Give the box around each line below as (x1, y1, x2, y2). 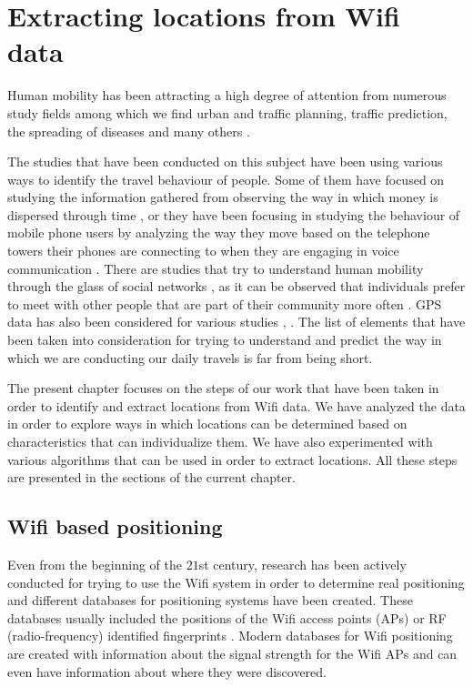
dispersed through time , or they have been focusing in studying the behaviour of (7, 205, 460, 224)
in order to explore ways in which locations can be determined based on (7, 414, 408, 433)
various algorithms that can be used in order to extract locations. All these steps (7, 450, 458, 469)
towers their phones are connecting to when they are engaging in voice (7, 241, 399, 260)
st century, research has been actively (198, 554, 407, 573)
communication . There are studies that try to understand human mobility (7, 258, 424, 278)
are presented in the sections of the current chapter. (7, 468, 296, 487)
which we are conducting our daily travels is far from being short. (7, 348, 373, 367)
